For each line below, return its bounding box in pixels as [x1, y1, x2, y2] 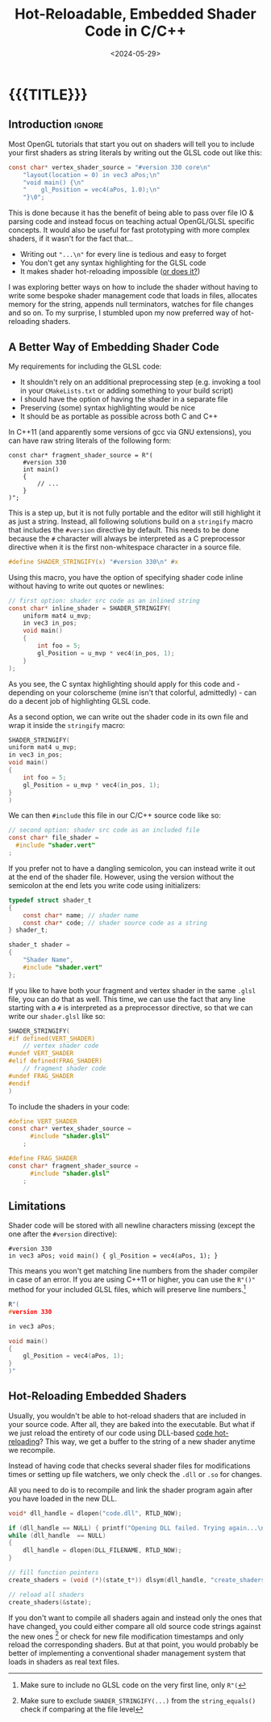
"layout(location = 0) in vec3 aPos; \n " [23, 171, 161, 179]
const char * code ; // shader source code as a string [23, 919, 207, 927]
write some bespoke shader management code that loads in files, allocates [8, 291, 258, 301]
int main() [23, 465, 60, 474]
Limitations [8, 1199, 66, 1213]
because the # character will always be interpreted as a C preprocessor [8, 533, 246, 543]
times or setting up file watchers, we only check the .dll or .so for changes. [8, 1469, 262, 1479]
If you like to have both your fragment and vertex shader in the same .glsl [8, 985, 256, 995]
